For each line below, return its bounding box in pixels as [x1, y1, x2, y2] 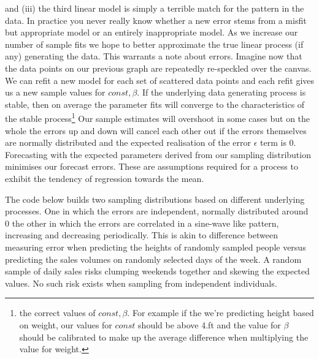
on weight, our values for [19, 318, 112, 331]
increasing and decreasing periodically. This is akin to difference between [5, 229, 278, 241]
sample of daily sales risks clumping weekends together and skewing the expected [5, 265, 310, 278]
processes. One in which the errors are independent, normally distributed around [5, 205, 309, 217]
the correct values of [19, 306, 96, 319]
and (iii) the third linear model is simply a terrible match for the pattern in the [5, 2, 304, 14]
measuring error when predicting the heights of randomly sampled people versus [5, 240, 306, 253]
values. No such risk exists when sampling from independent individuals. [5, 276, 277, 289]
